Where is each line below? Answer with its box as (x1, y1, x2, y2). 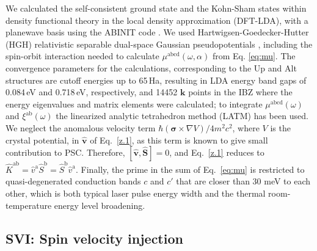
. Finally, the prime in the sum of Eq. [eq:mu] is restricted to (75, 162, 305, 175)
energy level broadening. (54, 198, 145, 211)
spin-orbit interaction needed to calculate (5, 49, 159, 62)
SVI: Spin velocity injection (5, 228, 183, 247)
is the (270, 121, 291, 134)
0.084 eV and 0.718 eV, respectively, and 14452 (5, 85, 178, 98)
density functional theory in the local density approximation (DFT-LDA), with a (5, 13, 308, 26)
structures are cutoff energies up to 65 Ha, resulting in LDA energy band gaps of (5, 73, 307, 86)
